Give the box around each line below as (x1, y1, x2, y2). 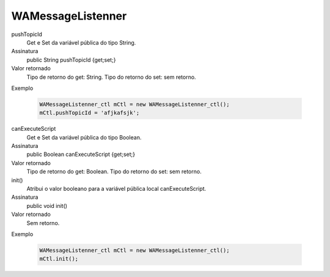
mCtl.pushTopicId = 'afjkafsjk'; (39, 109, 140, 116)
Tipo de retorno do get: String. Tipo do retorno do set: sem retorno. (26, 73, 196, 81)
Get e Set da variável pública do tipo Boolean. (26, 133, 142, 141)
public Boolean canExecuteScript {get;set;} (26, 150, 136, 158)
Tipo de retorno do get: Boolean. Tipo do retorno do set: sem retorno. (26, 168, 202, 175)
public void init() (26, 202, 67, 209)
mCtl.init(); (39, 256, 79, 262)
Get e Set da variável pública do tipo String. (26, 39, 136, 46)
